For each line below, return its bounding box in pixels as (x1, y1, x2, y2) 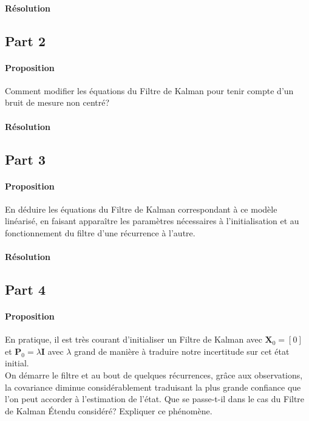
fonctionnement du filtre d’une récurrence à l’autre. (5, 226, 195, 239)
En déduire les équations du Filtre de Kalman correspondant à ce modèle (5, 202, 277, 215)
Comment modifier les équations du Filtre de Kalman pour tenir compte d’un (5, 84, 294, 97)
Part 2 (5, 31, 46, 50)
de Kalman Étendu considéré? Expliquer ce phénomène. (5, 404, 212, 417)
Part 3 (5, 149, 46, 168)
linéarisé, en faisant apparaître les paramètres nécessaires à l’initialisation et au (5, 214, 299, 227)
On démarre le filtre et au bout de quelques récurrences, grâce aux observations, (5, 369, 303, 382)
